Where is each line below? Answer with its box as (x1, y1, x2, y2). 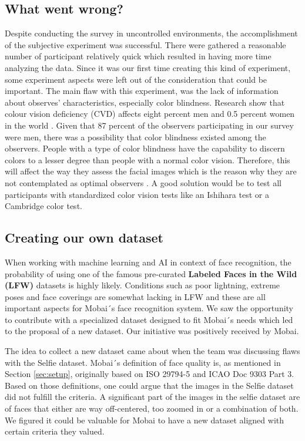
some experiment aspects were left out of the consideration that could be (5, 73, 267, 85)
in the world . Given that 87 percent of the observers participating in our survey (5, 119, 294, 131)
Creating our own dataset (5, 228, 163, 247)
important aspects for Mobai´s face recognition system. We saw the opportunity (5, 302, 294, 314)
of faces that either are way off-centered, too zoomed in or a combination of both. (5, 402, 299, 415)
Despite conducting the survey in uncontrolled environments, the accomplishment (5, 27, 298, 39)
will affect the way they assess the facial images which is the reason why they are (5, 165, 297, 177)
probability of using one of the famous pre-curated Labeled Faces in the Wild (5, 267, 297, 280)
